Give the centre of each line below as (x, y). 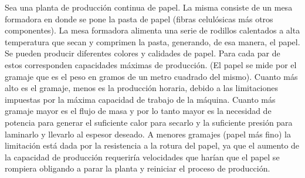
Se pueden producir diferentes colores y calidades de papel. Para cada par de (143, 53)
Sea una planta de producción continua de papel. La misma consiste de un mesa (149, 7)
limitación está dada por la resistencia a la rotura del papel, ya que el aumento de (152, 145)
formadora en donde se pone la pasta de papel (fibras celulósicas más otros (139, 19)
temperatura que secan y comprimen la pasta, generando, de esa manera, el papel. (152, 41)
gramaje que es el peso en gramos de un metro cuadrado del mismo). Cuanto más (151, 76)
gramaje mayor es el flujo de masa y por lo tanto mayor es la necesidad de (138, 111)
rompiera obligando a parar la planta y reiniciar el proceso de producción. (138, 168)
